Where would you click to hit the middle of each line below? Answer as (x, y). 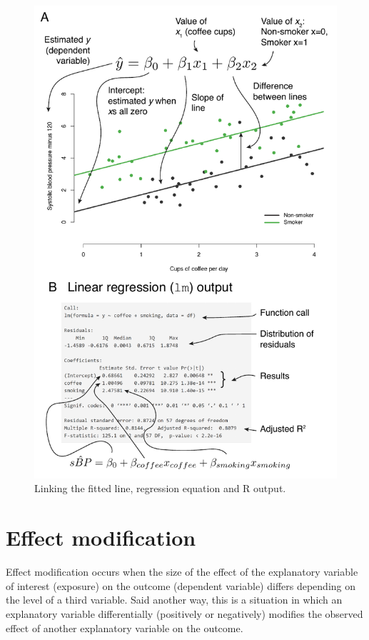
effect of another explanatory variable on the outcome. (125, 627)
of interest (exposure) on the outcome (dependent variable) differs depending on (181, 585)
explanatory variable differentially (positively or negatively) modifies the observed (184, 613)
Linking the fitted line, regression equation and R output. (160, 488)
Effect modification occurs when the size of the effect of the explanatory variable (182, 572)
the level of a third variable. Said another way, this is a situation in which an (174, 600)
